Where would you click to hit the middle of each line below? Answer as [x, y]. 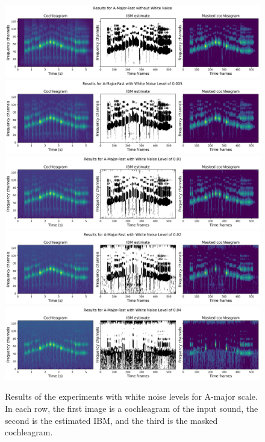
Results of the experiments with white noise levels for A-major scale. [131, 396]
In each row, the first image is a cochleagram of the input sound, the [132, 408]
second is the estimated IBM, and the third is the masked [111, 420]
